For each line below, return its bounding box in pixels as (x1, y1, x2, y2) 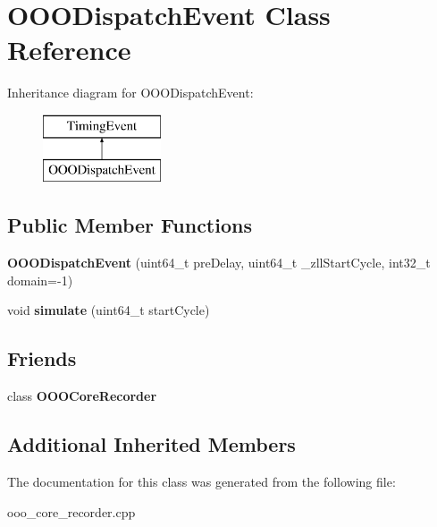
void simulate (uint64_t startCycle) (7, 301, 210, 319)
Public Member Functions (7, 211, 252, 239)
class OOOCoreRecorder (7, 387, 157, 405)
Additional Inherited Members (7, 430, 296, 458)
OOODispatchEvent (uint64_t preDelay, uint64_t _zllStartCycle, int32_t (7, 253, 431, 272)
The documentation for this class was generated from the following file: (7, 472, 396, 491)
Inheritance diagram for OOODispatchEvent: (7, 83, 254, 102)
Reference (7, 31, 131, 68)
